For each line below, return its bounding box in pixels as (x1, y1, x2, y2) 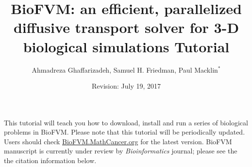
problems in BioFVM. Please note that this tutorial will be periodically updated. (4, 127, 245, 137)
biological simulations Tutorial (23, 36, 230, 56)
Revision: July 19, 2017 (91, 81, 161, 91)
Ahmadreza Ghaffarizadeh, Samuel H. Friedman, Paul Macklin (32, 64, 218, 75)
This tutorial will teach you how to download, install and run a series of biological (4, 117, 248, 127)
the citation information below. (4, 155, 97, 166)
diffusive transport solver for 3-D (13, 17, 239, 37)
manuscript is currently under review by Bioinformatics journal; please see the (4, 146, 237, 156)
